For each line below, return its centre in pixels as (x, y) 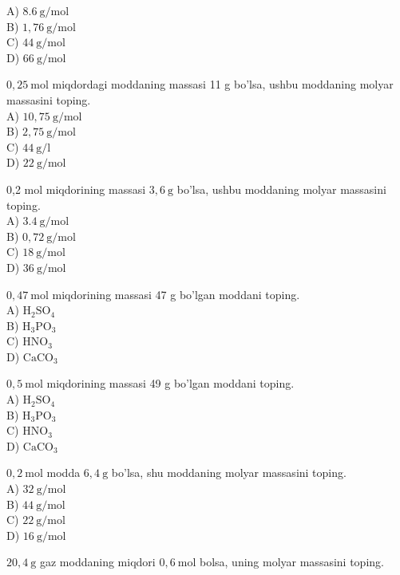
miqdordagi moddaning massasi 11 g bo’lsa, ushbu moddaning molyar (223, 84)
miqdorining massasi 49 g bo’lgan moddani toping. (170, 383)
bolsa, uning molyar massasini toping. (291, 562)
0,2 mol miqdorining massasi (76, 189)
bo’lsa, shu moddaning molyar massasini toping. (229, 473)
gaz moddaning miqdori (97, 562)
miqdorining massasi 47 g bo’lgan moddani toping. (176, 294)
